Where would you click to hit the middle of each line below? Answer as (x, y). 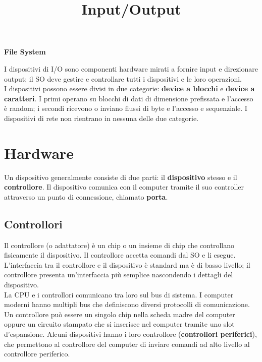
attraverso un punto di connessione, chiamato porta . (86, 196)
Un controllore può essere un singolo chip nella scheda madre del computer (120, 314)
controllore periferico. (37, 354)
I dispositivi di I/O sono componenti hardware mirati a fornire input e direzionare (131, 68)
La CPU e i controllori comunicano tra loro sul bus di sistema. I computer (119, 294)
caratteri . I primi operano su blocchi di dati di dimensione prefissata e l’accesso (129, 98)
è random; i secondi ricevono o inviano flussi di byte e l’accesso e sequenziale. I (126, 108)
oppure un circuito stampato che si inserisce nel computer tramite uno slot (119, 324)
